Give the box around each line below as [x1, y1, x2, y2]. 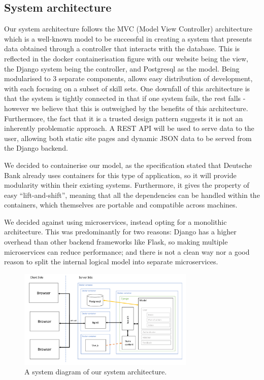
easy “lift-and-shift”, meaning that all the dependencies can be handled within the [4, 189, 260, 200]
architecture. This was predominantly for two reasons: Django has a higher [4, 226, 237, 237]
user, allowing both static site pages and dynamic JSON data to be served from [4, 132, 252, 143]
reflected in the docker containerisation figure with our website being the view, [4, 53, 249, 63]
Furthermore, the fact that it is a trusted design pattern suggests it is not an [4, 113, 243, 123]
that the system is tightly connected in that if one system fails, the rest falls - [4, 93, 246, 103]
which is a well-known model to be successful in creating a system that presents [4, 33, 252, 44]
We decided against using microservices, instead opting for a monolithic [4, 216, 227, 227]
